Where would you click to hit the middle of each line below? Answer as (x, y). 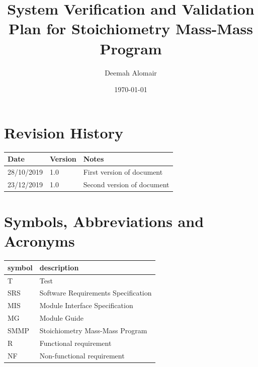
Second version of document (126, 184)
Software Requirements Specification (96, 293)
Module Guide (61, 318)
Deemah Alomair (131, 72)
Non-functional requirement (82, 355)
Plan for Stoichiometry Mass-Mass (131, 28)
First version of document (123, 171)
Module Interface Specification (86, 305)
